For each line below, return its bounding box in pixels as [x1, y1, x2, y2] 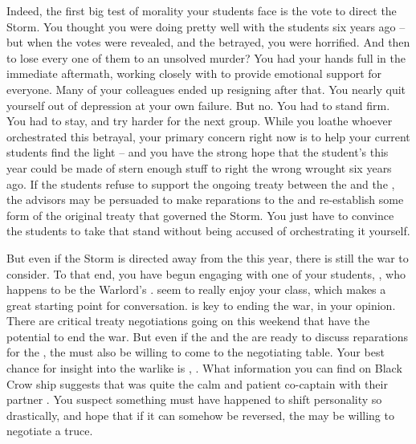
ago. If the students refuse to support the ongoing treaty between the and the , [6, 175, 395, 192]
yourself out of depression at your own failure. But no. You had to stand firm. [6, 96, 390, 113]
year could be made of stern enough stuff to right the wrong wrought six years [6, 159, 392, 176]
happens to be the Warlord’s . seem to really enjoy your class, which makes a [6, 281, 386, 298]
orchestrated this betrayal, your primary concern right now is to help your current [6, 128, 410, 145]
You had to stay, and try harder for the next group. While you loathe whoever [6, 112, 393, 129]
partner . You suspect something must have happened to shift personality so [6, 391, 382, 408]
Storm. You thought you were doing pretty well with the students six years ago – [6, 18, 406, 35]
